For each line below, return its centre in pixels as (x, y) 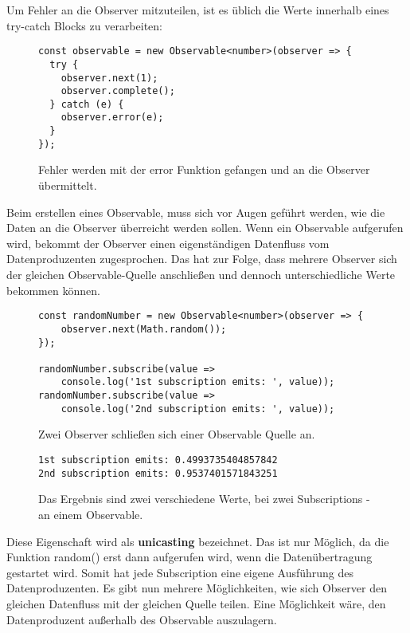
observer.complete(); (118, 91)
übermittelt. (68, 185)
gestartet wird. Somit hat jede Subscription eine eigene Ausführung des (180, 572)
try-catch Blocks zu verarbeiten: (84, 25)
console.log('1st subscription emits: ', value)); (198, 382)
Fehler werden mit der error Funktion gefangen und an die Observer (204, 169)
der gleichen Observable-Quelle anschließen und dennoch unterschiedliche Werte (201, 274)
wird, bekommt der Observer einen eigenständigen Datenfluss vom (168, 243)
